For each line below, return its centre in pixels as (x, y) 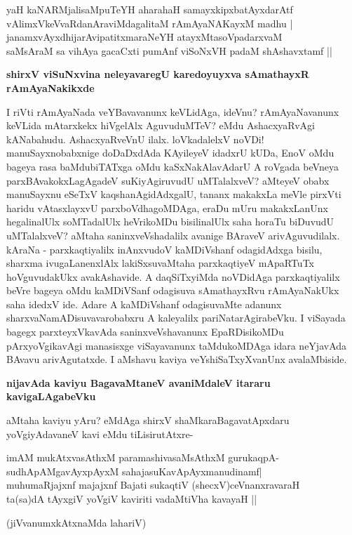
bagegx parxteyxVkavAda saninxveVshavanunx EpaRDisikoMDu (145, 332)
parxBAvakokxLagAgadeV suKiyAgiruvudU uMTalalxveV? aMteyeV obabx (168, 180)
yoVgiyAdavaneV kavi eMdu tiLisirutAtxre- (100, 434)
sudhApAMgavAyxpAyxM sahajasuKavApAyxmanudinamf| (134, 471)
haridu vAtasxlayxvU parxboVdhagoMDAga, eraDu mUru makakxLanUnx (168, 207)
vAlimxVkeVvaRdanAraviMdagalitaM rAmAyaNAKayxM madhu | (150, 23)
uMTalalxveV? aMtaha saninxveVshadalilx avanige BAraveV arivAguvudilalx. (173, 235)
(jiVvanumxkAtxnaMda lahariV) (76, 522)
